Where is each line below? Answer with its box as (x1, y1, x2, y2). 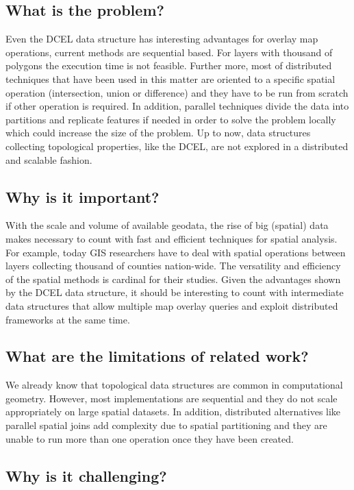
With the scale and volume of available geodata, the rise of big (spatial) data (5, 218, 329, 232)
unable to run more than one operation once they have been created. (5, 431, 294, 445)
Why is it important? (5, 186, 160, 207)
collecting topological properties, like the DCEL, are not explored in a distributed (5, 138, 349, 153)
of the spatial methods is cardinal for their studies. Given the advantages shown (5, 271, 341, 286)
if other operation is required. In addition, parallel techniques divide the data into (5, 99, 349, 113)
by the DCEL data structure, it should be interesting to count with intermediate (5, 285, 344, 299)
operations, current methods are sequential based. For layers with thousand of (5, 45, 333, 59)
